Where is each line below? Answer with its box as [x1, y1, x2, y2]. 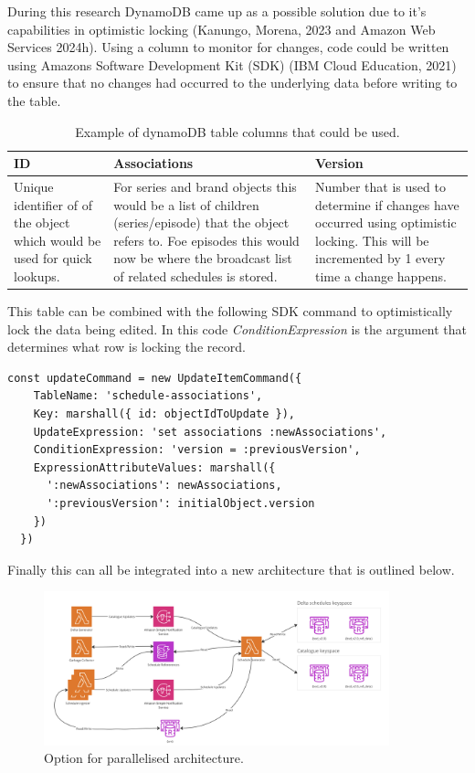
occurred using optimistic [315, 213, 457, 232]
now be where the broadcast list [113, 249, 292, 268]
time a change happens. [315, 266, 447, 285]
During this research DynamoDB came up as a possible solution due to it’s [7, 2, 427, 20]
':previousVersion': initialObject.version [46, 497, 315, 510]
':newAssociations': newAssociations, [46, 479, 282, 492]
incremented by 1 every [315, 249, 446, 268]
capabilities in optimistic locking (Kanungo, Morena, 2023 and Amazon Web [7, 19, 436, 38]
